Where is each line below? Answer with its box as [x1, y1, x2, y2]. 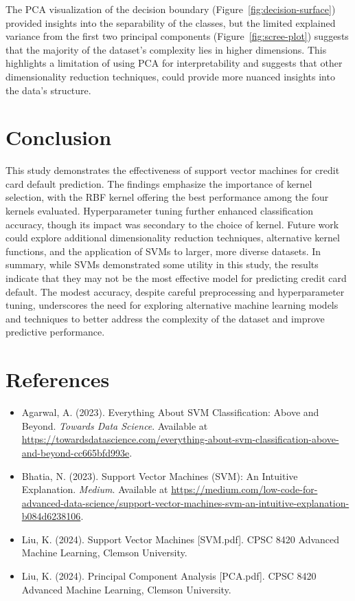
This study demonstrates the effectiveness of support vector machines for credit [5, 163, 340, 177]
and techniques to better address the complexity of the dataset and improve [5, 311, 325, 325]
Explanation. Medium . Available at [21, 482, 168, 496]
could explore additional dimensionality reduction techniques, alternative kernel [5, 230, 340, 245]
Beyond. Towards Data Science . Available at [21, 418, 208, 433]
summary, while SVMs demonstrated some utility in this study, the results [5, 257, 319, 272]
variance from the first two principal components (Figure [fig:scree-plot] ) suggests [5, 29, 349, 43]
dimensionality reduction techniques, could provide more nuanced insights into [5, 69, 335, 83]
